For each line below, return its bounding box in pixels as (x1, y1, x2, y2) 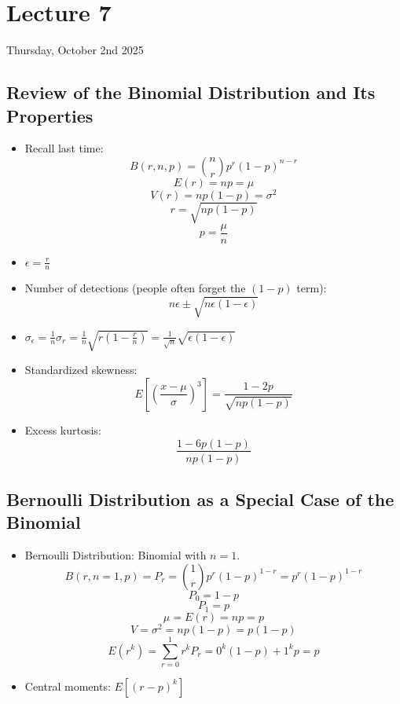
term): (296, 280, 327, 296)
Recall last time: (24, 140, 104, 156)
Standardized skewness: (24, 361, 138, 378)
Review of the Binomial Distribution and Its (6, 80, 376, 104)
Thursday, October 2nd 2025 (6, 42, 144, 58)
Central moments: (24, 677, 111, 694)
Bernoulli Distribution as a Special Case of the (6, 486, 394, 511)
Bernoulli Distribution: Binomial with (24, 547, 207, 563)
